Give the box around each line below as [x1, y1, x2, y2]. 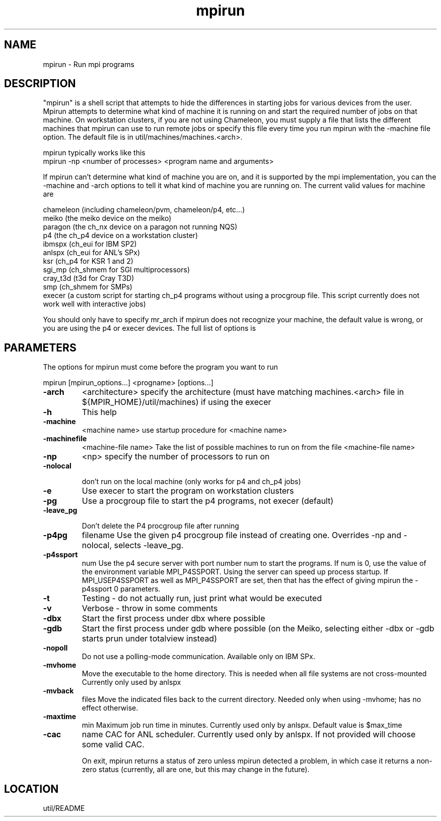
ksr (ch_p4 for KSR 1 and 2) [43, 257, 133, 266]
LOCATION [4, 782, 59, 795]
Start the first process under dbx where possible [82, 613, 265, 624]
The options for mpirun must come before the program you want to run [43, 363, 278, 372]
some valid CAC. [82, 739, 144, 750]
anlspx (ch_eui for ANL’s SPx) [43, 248, 140, 257]
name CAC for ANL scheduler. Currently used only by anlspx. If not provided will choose [82, 729, 416, 740]
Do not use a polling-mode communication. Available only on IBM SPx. [82, 652, 315, 661]
